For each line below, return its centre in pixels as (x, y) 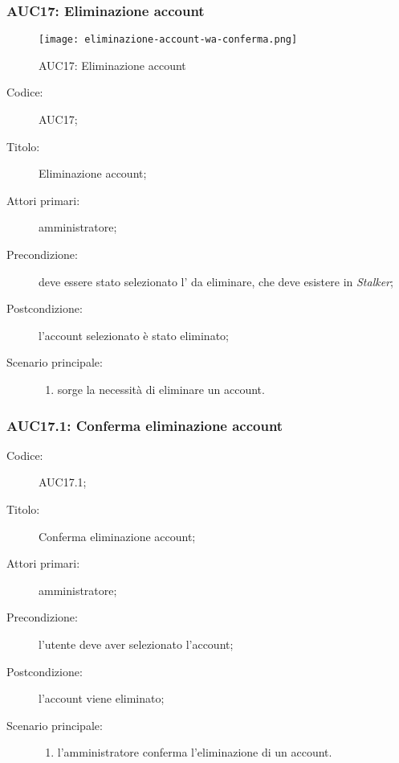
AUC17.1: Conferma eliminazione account (145, 425)
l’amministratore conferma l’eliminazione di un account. (195, 752)
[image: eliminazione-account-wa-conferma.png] (168, 40)
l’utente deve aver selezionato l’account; (136, 644)
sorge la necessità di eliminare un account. (161, 389)
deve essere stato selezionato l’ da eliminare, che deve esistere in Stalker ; (216, 281)
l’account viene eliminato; (102, 698)
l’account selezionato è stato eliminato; (134, 335)
